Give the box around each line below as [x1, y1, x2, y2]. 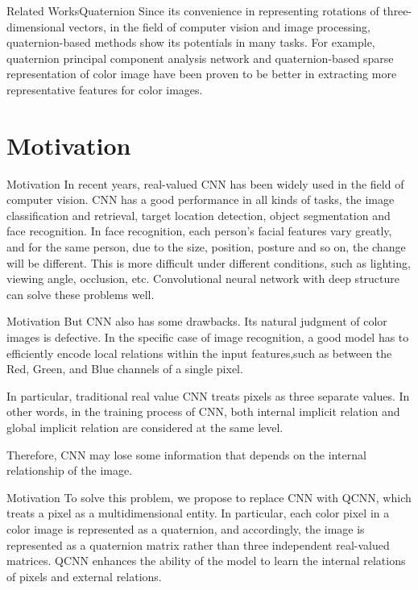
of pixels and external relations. [6, 567, 162, 584]
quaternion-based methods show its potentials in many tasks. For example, [6, 34, 375, 51]
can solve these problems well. [6, 285, 155, 302]
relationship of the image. [6, 462, 133, 479]
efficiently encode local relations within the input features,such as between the [6, 344, 392, 361]
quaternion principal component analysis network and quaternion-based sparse [6, 49, 394, 66]
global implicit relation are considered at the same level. [6, 419, 283, 435]
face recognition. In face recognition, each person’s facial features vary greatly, [6, 222, 392, 239]
